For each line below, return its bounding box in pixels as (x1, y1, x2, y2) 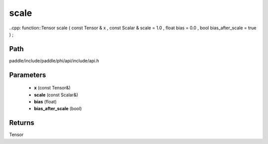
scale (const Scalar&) (34, 92, 78, 98)
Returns (9, 119, 35, 127)
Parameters (9, 71, 46, 79)
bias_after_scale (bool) (34, 106, 82, 112)
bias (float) (34, 99, 57, 105)
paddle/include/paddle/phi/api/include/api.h (9, 58, 99, 64)
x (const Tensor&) (34, 85, 71, 91)
